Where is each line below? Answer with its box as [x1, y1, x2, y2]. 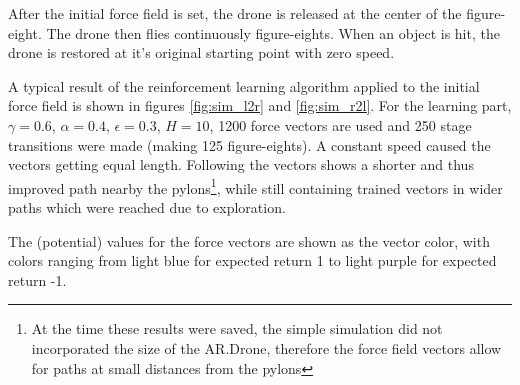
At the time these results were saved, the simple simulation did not [31, 318, 443, 339]
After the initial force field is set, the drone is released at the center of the [8, 3, 462, 23]
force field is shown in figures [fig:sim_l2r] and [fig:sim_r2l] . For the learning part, [8, 95, 512, 116]
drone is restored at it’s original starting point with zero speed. [8, 42, 395, 63]
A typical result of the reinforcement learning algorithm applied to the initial [8, 75, 480, 96]
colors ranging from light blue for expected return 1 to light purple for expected [8, 250, 497, 271]
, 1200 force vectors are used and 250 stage [209, 114, 472, 135]
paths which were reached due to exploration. [8, 197, 286, 217]
